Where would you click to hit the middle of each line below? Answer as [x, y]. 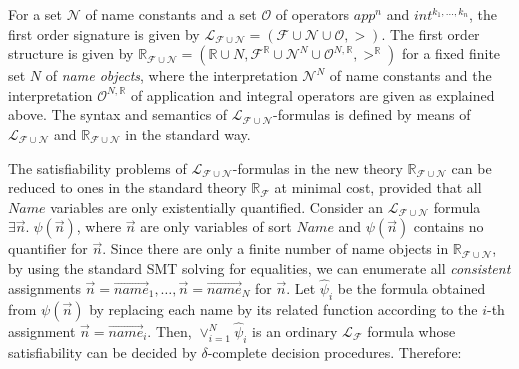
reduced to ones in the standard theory [127, 187]
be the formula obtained [411, 287]
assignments [44, 287]
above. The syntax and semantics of [118, 114]
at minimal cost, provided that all [378, 187]
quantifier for [48, 248]
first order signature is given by [104, 33]
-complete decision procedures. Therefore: [334, 351]
